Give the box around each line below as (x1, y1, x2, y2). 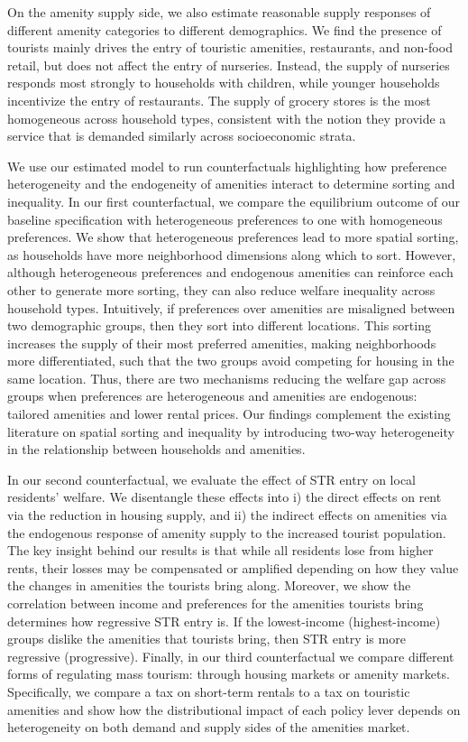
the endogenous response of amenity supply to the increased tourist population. (7, 523, 446, 542)
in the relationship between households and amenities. (7, 440, 306, 459)
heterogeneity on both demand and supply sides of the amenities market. (7, 718, 410, 737)
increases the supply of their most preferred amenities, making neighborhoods (7, 333, 436, 352)
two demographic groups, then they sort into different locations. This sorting (7, 316, 431, 335)
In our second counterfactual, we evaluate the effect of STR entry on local (7, 469, 417, 488)
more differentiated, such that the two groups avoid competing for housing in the (7, 351, 454, 370)
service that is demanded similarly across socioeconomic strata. (7, 126, 356, 145)
